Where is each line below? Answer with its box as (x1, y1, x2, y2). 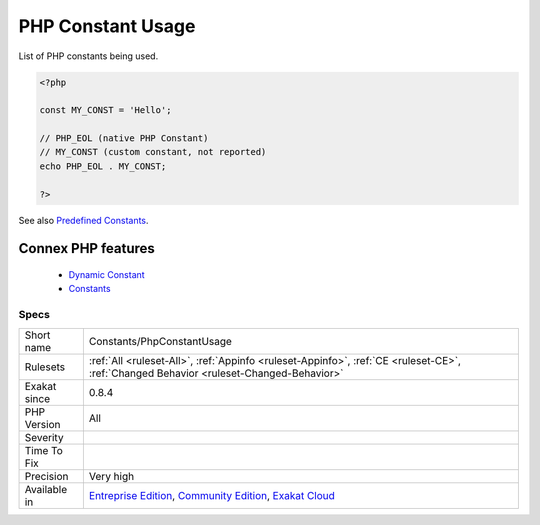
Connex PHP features (18, 240, 155, 257)
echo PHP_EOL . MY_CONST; (39, 160, 167, 172)
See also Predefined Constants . (18, 214, 149, 226)
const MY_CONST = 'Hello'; (39, 105, 172, 116)
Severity (24, 430, 64, 444)
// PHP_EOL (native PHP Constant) (39, 133, 209, 144)
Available (24, 482, 68, 496)
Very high (88, 469, 135, 483)
